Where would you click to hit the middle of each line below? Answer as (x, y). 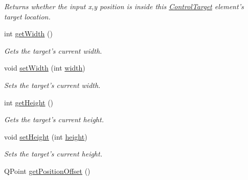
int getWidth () (28, 33)
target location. (27, 16)
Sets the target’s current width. (52, 85)
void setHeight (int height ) (46, 136)
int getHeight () (29, 102)
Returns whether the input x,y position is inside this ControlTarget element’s (124, 6)
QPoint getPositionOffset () (47, 171)
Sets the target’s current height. (53, 154)
